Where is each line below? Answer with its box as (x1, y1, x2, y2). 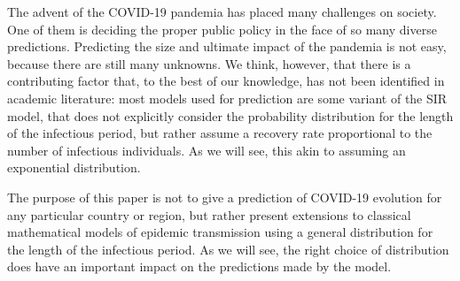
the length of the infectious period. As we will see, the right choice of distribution (7, 239, 449, 258)
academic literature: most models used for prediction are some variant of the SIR (7, 88, 448, 107)
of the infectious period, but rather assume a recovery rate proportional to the (7, 124, 433, 142)
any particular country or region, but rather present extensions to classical (7, 205, 411, 224)
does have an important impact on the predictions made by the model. (7, 257, 392, 276)
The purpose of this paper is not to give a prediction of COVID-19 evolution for (7, 187, 442, 206)
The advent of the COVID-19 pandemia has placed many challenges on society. (7, 3, 437, 20)
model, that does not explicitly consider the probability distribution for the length (7, 106, 454, 125)
